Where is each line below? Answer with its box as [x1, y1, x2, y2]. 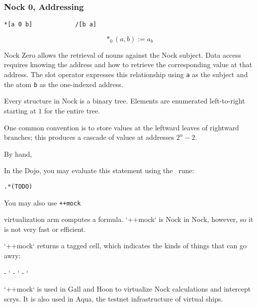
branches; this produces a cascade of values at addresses [4, 132, 174, 142]
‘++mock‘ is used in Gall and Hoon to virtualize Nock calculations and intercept [4, 284, 251, 294]
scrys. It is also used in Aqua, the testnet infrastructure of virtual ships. [4, 293, 223, 304]
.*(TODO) [4, 183, 33, 190]
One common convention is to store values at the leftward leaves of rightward [4, 122, 239, 132]
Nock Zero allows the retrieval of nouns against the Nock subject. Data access [4, 49, 241, 60]
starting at [4, 105, 36, 115]
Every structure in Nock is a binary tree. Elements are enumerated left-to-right [4, 96, 245, 106]
